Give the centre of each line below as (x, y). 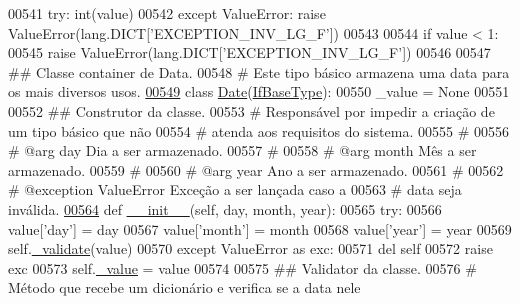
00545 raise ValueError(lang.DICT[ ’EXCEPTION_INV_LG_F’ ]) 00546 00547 (249, 52)
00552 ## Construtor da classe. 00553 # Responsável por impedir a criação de (251, 110)
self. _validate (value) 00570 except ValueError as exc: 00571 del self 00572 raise (250, 248)
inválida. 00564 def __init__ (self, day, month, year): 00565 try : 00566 (225, 208)
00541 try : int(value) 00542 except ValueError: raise (167, 13)
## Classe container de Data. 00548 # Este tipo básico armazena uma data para (259, 71)
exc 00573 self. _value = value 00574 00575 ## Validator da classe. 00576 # (242, 267)
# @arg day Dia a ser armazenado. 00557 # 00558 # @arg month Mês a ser (242, 150)
